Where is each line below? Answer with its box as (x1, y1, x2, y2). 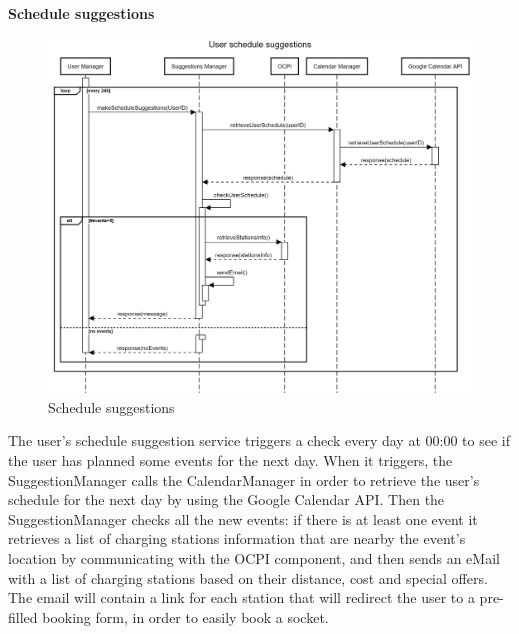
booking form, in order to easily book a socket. (42, 606, 329, 627)
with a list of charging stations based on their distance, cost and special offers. (8, 567, 488, 588)
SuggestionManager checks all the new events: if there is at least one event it (8, 508, 478, 529)
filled (8, 606, 38, 627)
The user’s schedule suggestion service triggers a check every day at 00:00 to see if (8, 430, 510, 451)
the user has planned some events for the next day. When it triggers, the (8, 450, 453, 471)
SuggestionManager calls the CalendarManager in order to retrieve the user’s (8, 469, 480, 490)
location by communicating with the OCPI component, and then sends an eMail (8, 548, 500, 569)
